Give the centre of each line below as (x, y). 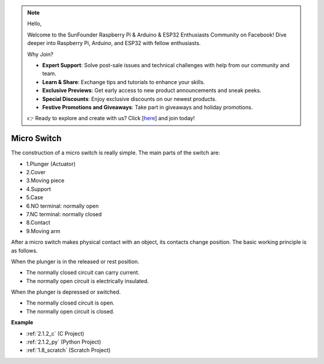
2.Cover (36, 172)
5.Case (34, 198)
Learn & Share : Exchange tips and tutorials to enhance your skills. (124, 82)
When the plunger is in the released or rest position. (75, 261)
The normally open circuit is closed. (70, 311)
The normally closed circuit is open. (70, 303)
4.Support (38, 189)
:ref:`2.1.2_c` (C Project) (55, 333)
